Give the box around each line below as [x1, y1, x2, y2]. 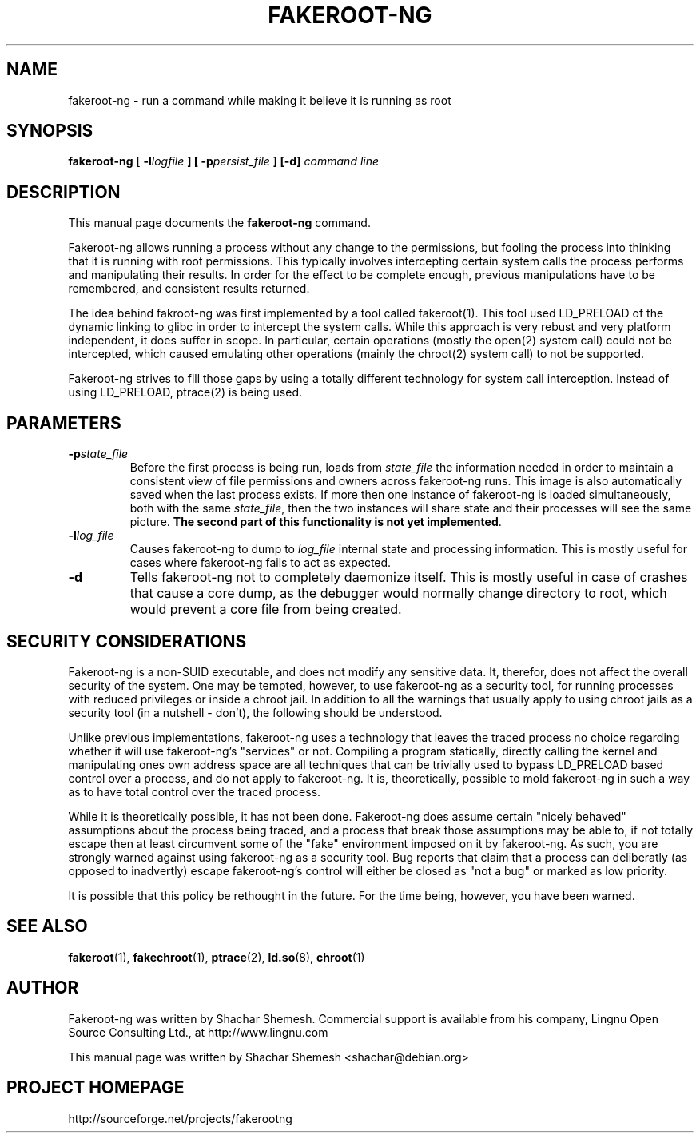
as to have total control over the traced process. [68, 784, 321, 798]
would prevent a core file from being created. [129, 601, 402, 618]
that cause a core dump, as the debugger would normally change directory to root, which [129, 585, 667, 602]
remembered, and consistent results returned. [68, 281, 310, 296]
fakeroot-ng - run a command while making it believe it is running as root [68, 93, 451, 107]
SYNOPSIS [6, 121, 93, 141]
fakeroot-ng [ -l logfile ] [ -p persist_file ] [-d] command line [68, 154, 380, 169]
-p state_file [68, 447, 129, 461]
